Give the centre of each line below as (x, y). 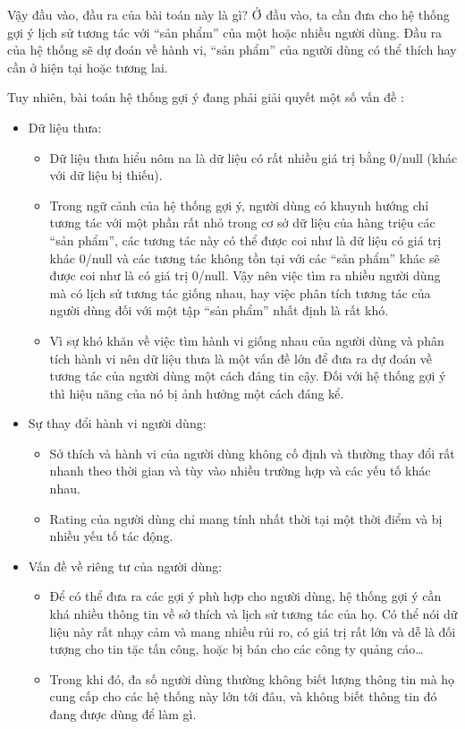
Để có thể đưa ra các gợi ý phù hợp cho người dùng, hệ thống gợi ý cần (245, 596)
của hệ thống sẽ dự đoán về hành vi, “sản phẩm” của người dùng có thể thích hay (232, 50)
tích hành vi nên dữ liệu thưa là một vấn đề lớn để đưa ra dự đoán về (241, 358)
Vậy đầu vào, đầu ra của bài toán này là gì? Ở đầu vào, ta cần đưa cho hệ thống (228, 14)
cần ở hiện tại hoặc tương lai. (88, 67)
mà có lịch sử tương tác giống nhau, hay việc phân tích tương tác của (240, 292)
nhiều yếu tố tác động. (111, 536)
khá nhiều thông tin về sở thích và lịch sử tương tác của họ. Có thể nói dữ (254, 614)
